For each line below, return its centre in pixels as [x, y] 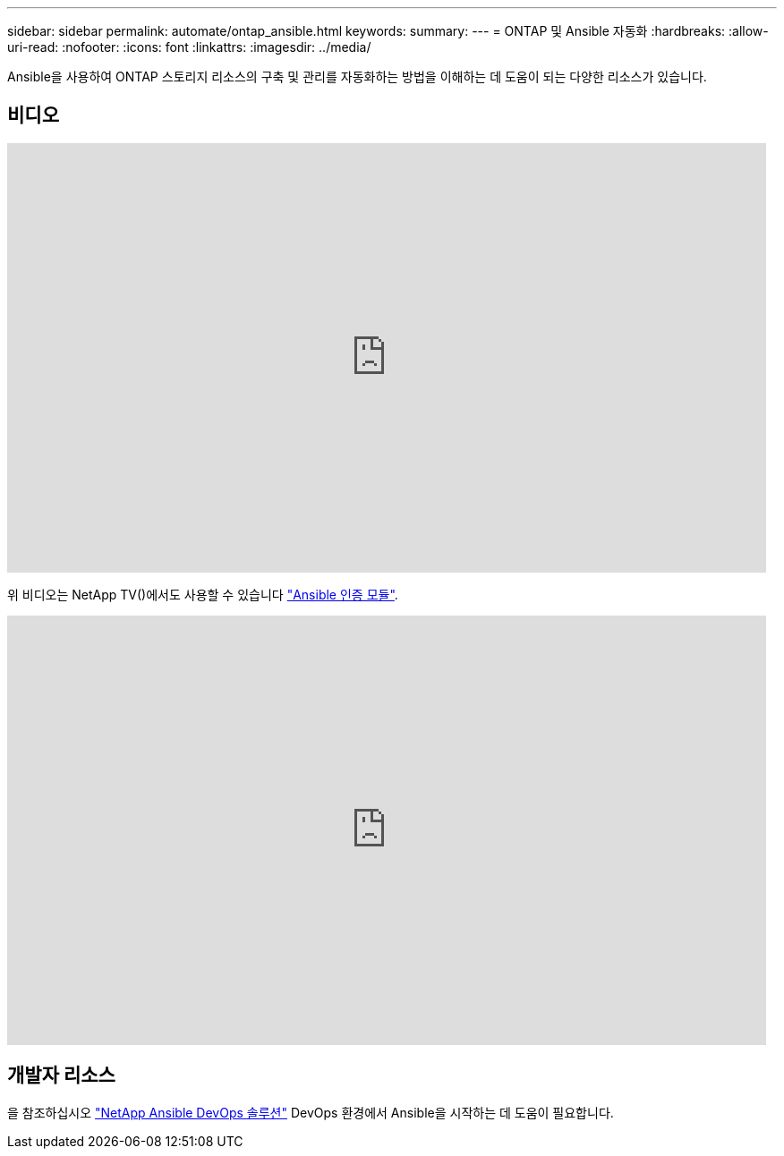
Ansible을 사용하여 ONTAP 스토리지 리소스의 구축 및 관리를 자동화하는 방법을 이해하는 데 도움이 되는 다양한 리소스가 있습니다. [357, 76]
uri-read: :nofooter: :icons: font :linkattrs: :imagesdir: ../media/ [189, 47]
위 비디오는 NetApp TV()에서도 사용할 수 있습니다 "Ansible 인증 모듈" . [203, 594]
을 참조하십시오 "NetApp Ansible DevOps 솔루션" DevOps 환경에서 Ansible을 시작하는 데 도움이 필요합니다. [311, 1112]
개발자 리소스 [61, 1075]
